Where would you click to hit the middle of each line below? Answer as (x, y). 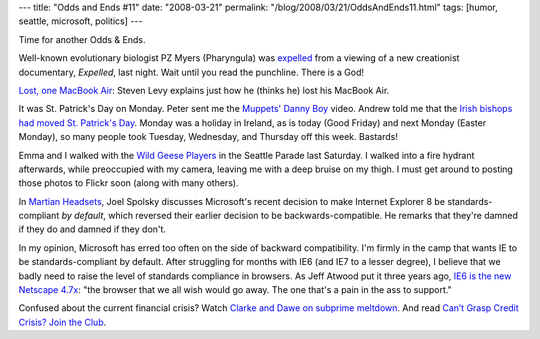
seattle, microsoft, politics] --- (80, 21)
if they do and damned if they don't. (92, 229)
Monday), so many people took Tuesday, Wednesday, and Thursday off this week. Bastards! (208, 137)
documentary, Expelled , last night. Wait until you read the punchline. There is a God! (191, 72)
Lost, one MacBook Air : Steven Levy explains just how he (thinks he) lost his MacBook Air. (204, 90)
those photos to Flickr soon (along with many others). (128, 183)
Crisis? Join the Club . (62, 322)
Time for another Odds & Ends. (82, 39)
